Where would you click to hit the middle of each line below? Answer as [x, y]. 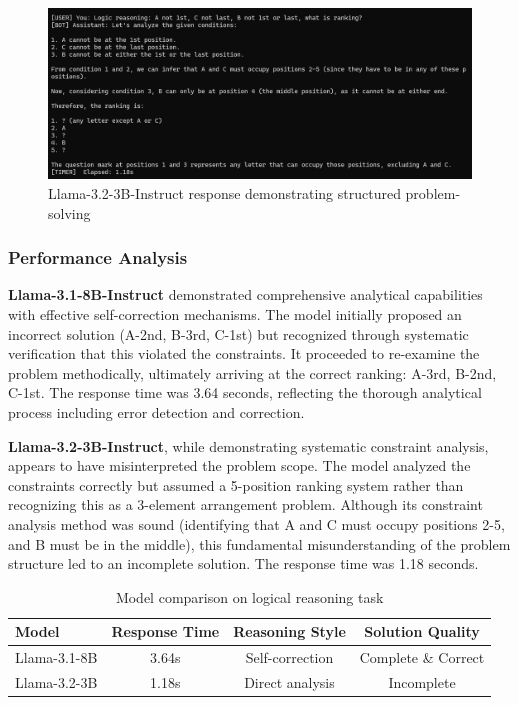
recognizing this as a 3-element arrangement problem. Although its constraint [245, 504]
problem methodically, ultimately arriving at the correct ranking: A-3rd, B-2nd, [252, 372]
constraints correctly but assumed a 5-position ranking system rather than [236, 484]
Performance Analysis [98, 257]
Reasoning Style [289, 631]
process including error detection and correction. [156, 411]
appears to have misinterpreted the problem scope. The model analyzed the [239, 465]
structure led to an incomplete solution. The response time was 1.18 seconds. [243, 563]
